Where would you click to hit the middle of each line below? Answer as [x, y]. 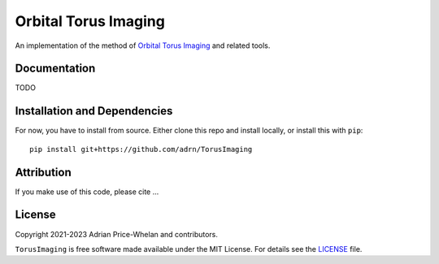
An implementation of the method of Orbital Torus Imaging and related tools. [143, 45]
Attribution [43, 172]
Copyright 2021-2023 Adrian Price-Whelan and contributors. [117, 234]
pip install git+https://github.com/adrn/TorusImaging [141, 149]
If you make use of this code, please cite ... [87, 192]
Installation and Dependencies [94, 111]
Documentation [55, 69]
